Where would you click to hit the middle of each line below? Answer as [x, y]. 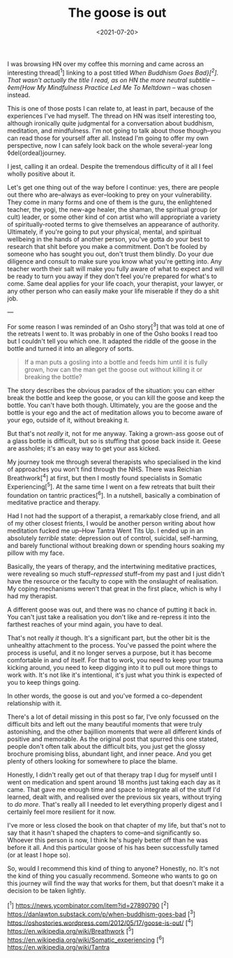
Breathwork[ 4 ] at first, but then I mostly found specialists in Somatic [105, 477]
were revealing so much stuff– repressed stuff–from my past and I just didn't [116, 574]
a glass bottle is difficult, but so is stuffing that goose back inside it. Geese [114, 441]
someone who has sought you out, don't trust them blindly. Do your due [111, 254]
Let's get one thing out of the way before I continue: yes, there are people [113, 187]
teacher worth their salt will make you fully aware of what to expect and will [116, 268]
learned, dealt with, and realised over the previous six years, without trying [114, 797]
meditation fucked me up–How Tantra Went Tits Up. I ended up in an [106, 531]
